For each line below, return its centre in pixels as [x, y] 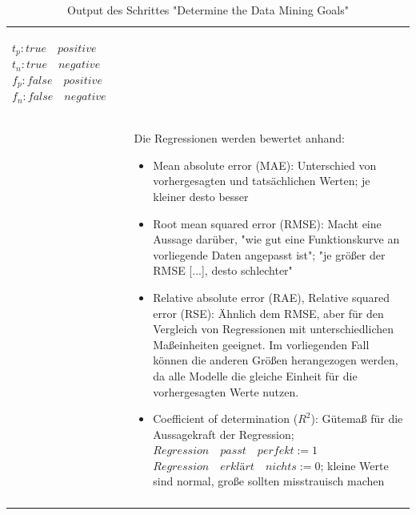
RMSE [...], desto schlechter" [223, 270]
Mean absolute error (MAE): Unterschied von [265, 165]
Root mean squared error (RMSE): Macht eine [267, 223]
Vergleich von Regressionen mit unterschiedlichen [273, 329]
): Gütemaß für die [357, 418]
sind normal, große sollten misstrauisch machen [269, 481]
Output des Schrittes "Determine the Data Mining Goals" [208, 10]
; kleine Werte [354, 465]
